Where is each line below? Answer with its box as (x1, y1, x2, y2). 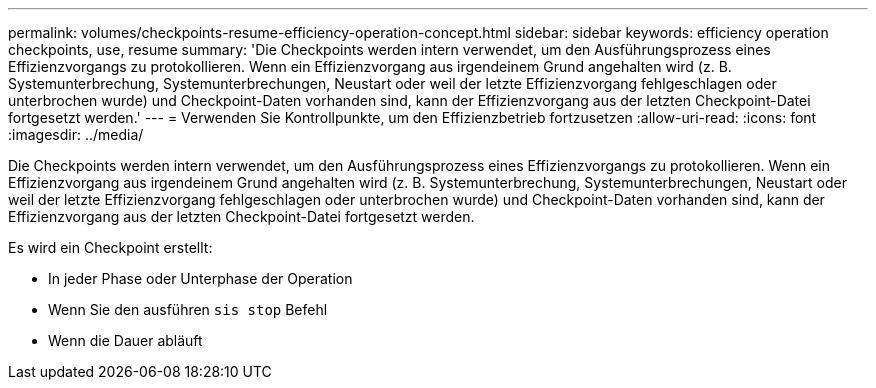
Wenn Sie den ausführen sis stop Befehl (48, 301, 328, 318)
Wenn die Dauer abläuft (48, 332, 203, 349)
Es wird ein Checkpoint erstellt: (8, 239, 213, 256)
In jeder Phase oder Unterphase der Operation (48, 270, 353, 287)
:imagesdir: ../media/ (8, 126, 144, 143)
